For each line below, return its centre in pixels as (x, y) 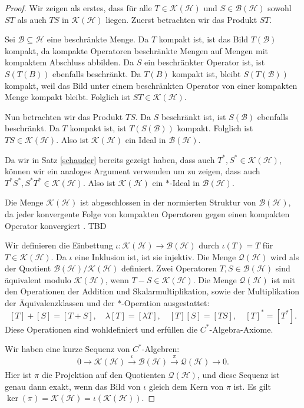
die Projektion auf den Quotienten (103, 375)
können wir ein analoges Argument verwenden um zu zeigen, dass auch (133, 171)
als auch (32, 19)
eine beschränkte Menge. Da (98, 39)
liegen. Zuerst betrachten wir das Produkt (181, 19)
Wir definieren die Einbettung (59, 245)
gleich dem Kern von (186, 386)
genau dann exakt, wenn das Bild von (73, 386)
